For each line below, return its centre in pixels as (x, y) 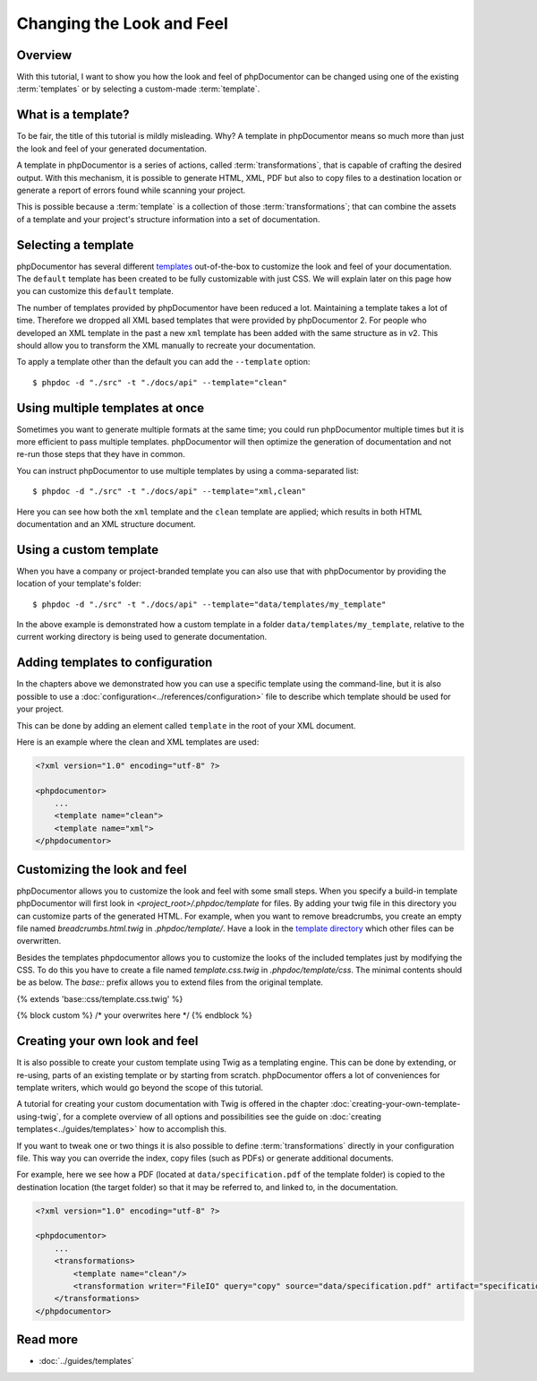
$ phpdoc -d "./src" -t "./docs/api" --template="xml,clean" (169, 492)
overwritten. (39, 941)
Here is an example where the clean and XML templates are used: (138, 742)
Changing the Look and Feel (122, 23)
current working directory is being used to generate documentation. (142, 637)
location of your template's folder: (79, 583)
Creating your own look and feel (107, 1041)
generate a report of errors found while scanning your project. (131, 190)
